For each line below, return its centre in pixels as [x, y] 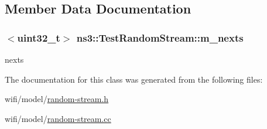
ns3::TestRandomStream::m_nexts [160, 37]
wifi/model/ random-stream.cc [58, 118]
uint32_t [39, 37]
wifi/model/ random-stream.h [57, 99]
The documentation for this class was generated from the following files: [134, 79]
